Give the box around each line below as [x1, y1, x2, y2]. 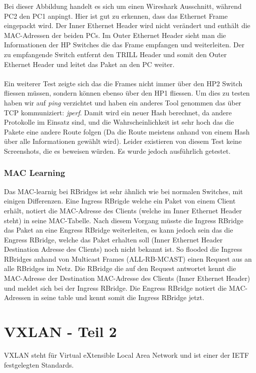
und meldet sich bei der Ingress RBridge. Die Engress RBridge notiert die [4, 282, 227, 293]
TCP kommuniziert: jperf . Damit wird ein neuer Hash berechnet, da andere [4, 107, 232, 117]
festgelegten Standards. [4, 359, 74, 370]
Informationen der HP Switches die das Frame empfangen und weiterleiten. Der [4, 39, 245, 50]
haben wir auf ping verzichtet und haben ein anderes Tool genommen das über [4, 97, 242, 107]
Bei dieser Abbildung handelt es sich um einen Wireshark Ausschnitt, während [4, 1, 242, 11]
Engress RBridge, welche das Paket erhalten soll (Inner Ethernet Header [4, 234, 223, 244]
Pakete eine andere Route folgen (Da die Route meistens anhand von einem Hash [4, 126, 250, 136]
